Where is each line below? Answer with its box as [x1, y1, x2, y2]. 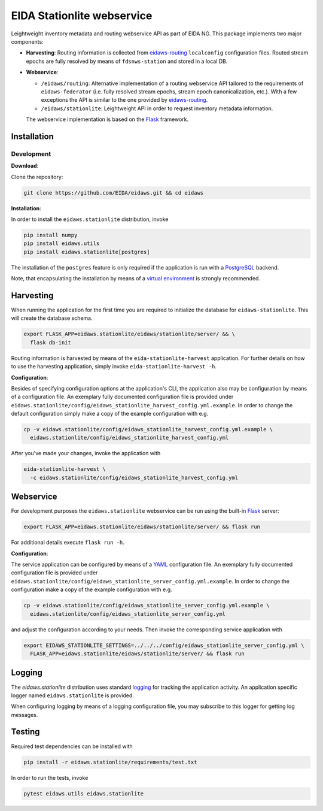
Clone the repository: [11, 173, 63, 180]
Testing [11, 727, 40, 737]
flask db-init [30, 339, 72, 346]
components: [11, 38, 44, 45]
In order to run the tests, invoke [11, 774, 89, 781]
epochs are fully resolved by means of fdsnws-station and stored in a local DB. [26, 58, 228, 65]
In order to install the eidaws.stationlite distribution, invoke [11, 216, 169, 223]
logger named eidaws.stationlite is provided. [11, 692, 135, 699]
